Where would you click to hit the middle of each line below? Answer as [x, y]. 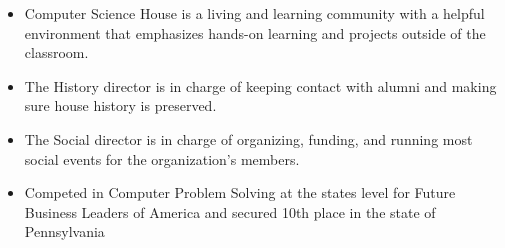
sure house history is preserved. [120, 105]
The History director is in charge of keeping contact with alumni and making [260, 85]
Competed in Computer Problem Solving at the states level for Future [240, 192]
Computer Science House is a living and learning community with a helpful [254, 13]
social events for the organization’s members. [162, 158]
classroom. [56, 52]
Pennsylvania [64, 231]
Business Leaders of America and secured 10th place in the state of [230, 211]
